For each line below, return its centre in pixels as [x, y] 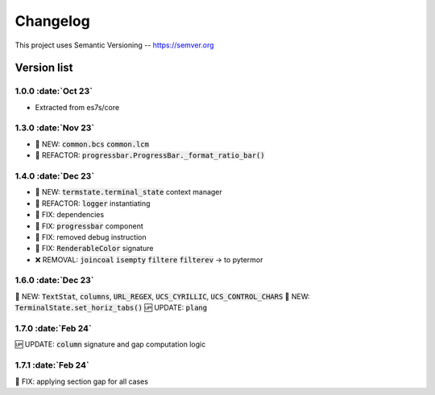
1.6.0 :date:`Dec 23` [54, 280]
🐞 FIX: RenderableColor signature [94, 249]
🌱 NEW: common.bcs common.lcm [92, 144]
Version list [44, 68]
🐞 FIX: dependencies [70, 215]
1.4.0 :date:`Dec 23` [55, 176]
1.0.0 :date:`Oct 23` [54, 91]
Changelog [52, 21]
